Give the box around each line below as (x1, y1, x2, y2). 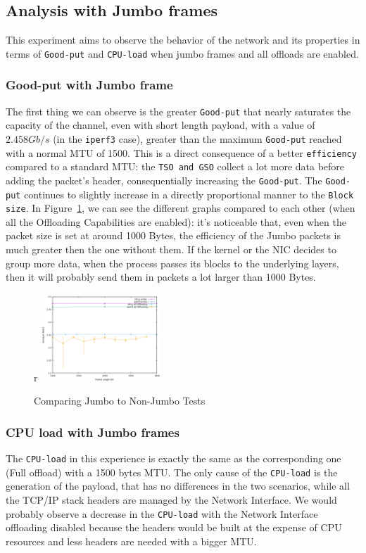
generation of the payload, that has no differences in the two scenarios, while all (6, 478, 350, 493)
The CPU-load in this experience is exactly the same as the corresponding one (6, 451, 341, 466)
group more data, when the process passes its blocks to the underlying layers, (6, 255, 339, 270)
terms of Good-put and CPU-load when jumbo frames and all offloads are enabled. (6, 46, 359, 61)
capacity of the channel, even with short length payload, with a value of (6, 117, 315, 132)
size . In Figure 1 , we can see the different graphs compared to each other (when (6, 201, 355, 215)
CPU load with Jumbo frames (6, 423, 179, 440)
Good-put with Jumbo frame (6, 76, 173, 94)
